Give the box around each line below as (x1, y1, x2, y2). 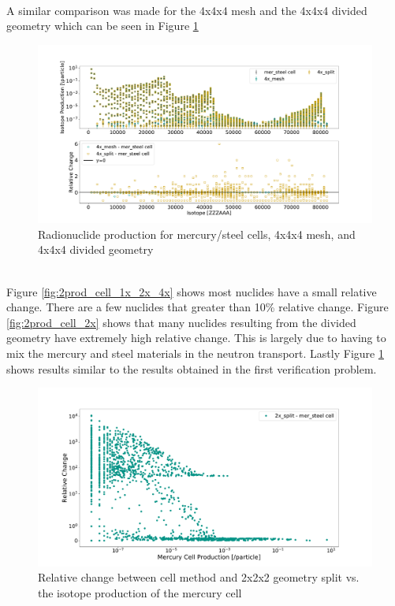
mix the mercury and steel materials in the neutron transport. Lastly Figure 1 (6, 345, 384, 362)
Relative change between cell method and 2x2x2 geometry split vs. (38, 569, 360, 586)
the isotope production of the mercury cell (38, 584, 242, 600)
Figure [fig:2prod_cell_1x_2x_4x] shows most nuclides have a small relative (6, 283, 377, 299)
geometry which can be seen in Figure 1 (6, 17, 199, 34)
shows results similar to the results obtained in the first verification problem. (6, 360, 377, 377)
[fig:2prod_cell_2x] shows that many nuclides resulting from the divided (6, 314, 356, 330)
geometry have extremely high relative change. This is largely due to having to (6, 329, 386, 346)
